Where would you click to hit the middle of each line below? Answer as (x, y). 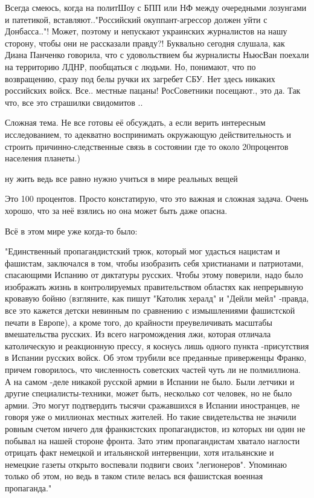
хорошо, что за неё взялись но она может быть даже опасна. (116, 210)
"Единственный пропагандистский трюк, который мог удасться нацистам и (143, 251)
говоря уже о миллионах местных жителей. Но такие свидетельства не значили (151, 417)
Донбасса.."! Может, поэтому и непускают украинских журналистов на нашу (146, 31)
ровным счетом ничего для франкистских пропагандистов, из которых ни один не (155, 428)
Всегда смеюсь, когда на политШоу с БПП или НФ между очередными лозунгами (156, 7)
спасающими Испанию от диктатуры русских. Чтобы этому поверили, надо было (154, 275)
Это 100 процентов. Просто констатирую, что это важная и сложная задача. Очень (157, 199)
